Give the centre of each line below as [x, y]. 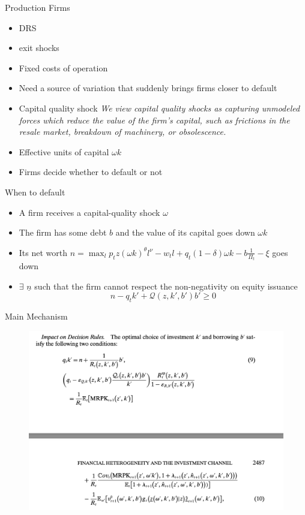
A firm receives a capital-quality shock [89, 212]
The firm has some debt [63, 232]
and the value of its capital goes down [185, 232]
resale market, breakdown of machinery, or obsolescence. [122, 132]
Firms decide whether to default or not [91, 172]
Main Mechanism [36, 316]
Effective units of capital [64, 151]
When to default [35, 192]
